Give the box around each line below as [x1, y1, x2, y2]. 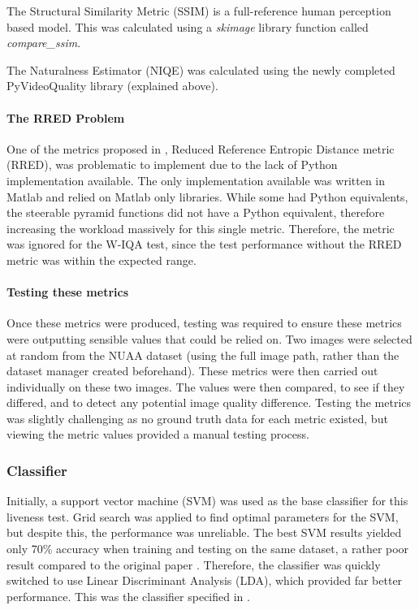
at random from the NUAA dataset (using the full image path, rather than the [6, 346, 400, 363]
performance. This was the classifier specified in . [6, 587, 250, 604]
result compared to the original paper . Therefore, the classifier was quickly [6, 556, 381, 573]
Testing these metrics [6, 283, 129, 301]
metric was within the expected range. [6, 251, 197, 268]
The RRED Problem [6, 109, 125, 126]
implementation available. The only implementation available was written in [6, 171, 386, 188]
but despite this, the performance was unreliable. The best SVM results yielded [6, 524, 402, 541]
